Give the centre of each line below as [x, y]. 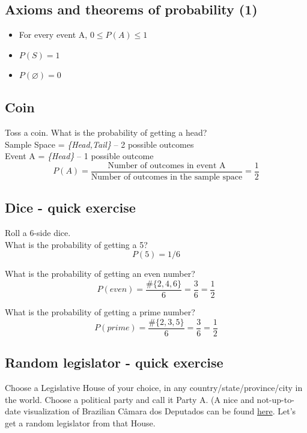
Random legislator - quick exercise [114, 362]
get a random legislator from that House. [80, 422]
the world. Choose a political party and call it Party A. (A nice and [129, 399]
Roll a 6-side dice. [38, 233]
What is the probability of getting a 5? [76, 244]
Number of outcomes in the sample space [167, 177]
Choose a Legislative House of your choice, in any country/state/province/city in [154, 387]
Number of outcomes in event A [167, 165]
